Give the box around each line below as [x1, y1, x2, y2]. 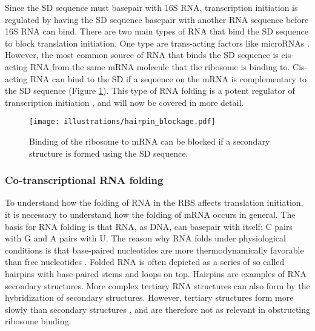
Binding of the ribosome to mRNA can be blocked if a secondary [29, 135, 270, 147]
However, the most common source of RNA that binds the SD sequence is [5, 48, 279, 61]
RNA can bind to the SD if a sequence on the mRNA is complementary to [30, 72, 307, 85]
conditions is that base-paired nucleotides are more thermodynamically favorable [5, 243, 304, 256]
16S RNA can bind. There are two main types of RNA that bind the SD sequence [5, 25, 308, 38]
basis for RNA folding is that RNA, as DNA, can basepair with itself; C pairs [5, 220, 293, 232]
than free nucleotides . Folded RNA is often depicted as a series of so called [5, 255, 285, 268]
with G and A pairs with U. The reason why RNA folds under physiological [5, 232, 286, 244]
